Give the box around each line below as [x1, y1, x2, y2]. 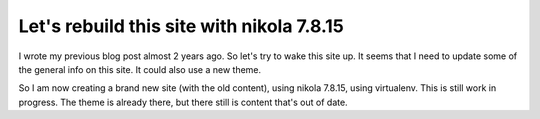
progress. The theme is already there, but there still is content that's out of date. [18, 96, 349, 108]
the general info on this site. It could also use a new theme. [18, 63, 262, 75]
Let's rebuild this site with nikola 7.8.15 [18, 15, 344, 37]
